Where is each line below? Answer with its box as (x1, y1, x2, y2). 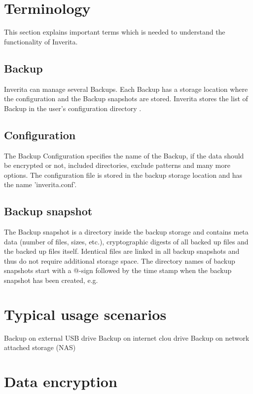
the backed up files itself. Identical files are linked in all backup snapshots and (4, 246, 240, 256)
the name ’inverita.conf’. (4, 179, 77, 190)
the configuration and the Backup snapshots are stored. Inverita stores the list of (4, 93, 248, 104)
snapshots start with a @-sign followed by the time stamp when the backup (4, 265, 232, 276)
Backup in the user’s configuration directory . (4, 103, 142, 113)
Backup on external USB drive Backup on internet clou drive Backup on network (4, 332, 250, 343)
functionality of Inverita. (4, 36, 78, 46)
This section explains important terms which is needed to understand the (4, 27, 225, 37)
